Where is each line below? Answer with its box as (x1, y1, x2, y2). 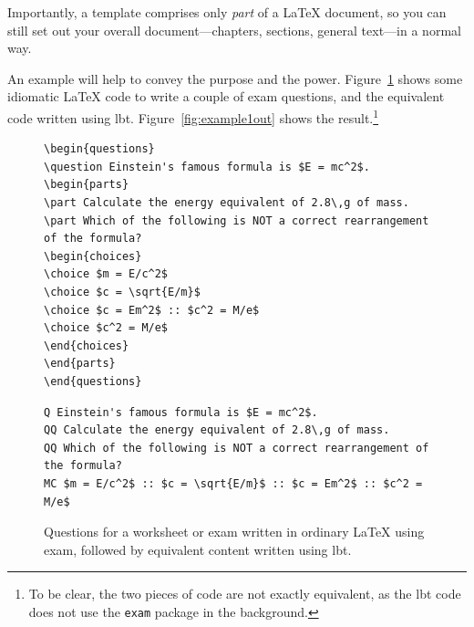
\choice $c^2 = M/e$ (44, 321, 169, 335)
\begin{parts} (44, 178, 129, 192)
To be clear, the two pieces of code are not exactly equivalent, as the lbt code (28, 584, 461, 603)
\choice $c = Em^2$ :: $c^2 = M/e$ (44, 303, 260, 317)
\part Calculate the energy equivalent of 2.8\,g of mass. (44, 196, 409, 209)
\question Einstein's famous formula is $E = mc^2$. (44, 160, 370, 173)
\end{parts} (44, 357, 116, 371)
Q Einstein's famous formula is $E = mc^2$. (44, 405, 318, 419)
